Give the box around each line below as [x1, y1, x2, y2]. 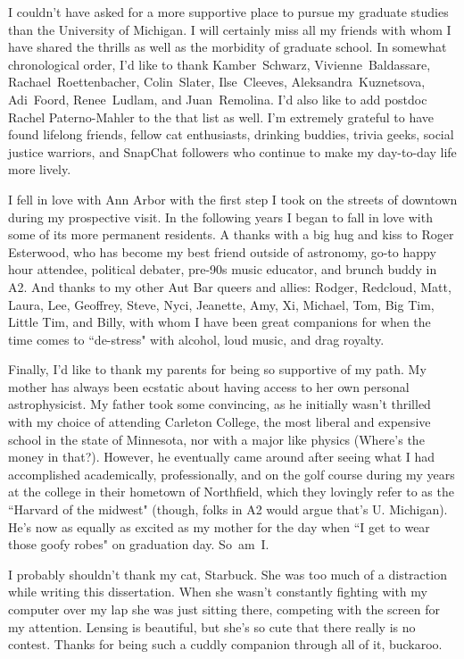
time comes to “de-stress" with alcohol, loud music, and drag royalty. [8, 329, 385, 348]
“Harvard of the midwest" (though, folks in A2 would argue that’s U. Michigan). [8, 500, 448, 519]
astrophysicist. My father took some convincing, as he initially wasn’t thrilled [8, 395, 431, 413]
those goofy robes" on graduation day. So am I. [8, 535, 269, 554]
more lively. [8, 160, 71, 179]
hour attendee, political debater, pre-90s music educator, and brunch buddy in [8, 260, 437, 279]
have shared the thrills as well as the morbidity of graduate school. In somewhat [8, 38, 447, 56]
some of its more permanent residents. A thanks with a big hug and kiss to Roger [8, 225, 454, 244]
